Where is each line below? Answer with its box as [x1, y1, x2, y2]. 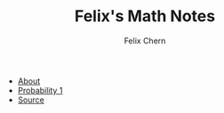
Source [17, 94, 44, 105]
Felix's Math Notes [74, 6, 216, 26]
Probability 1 [17, 85, 63, 95]
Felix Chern [124, 35, 166, 46]
